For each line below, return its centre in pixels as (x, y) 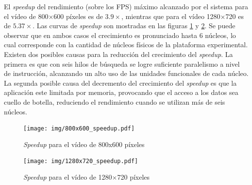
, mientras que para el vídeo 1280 (171, 16)
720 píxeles (134, 177)
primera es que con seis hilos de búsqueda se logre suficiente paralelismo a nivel (122, 64)
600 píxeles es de (78, 16)
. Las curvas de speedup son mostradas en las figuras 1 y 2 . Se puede (134, 26)
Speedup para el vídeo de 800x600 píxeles (84, 144)
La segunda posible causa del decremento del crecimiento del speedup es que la (120, 83)
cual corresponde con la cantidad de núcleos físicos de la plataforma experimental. (126, 45)
